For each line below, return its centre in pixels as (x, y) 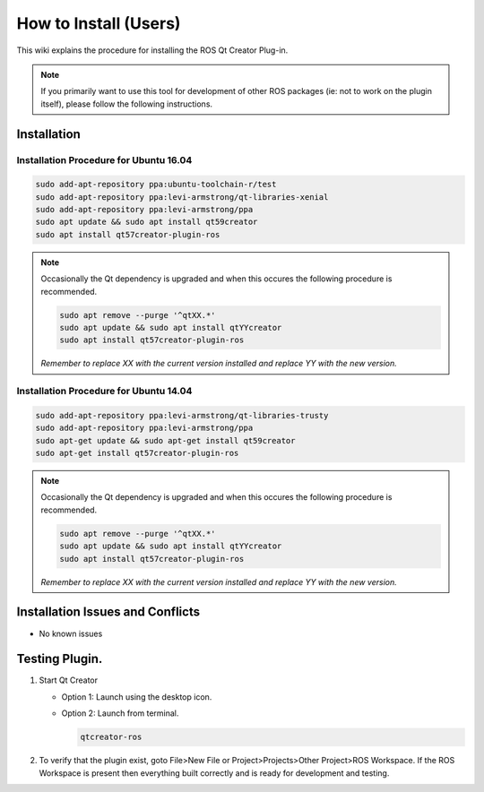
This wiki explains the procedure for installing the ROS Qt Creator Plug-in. (152, 50)
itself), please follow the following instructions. (127, 104)
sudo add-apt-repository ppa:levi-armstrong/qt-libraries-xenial (182, 197)
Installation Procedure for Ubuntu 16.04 (104, 159)
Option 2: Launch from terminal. (120, 713)
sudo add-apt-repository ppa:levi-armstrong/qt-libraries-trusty (182, 415)
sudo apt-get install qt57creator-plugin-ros (137, 453)
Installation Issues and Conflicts (108, 612)
